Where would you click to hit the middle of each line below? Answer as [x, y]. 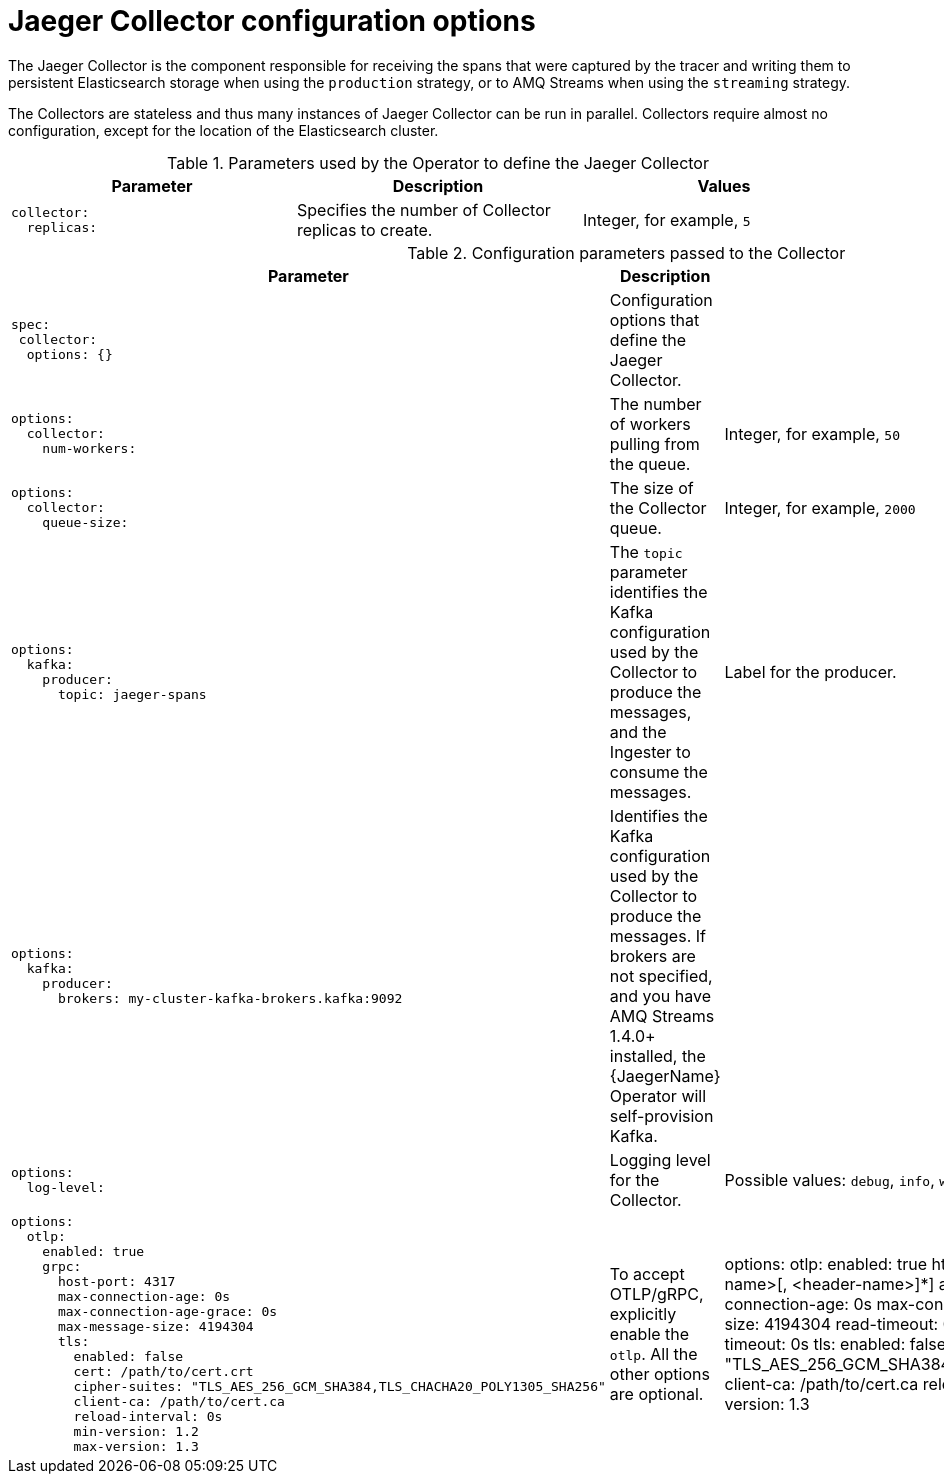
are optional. [656, 1393]
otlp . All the [653, 1353]
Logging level [660, 1159]
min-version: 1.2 [136, 1431]
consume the [658, 771]
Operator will [658, 1095]
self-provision [661, 1115]
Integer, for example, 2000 [820, 507]
